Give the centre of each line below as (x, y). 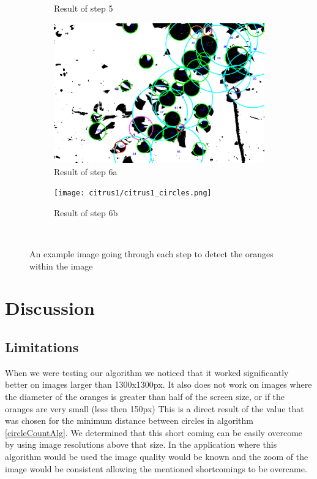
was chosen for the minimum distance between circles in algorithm (129, 421)
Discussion (50, 308)
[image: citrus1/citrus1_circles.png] (133, 193)
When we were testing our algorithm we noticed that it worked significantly (147, 372)
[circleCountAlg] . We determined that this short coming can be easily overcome (154, 432)
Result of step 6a (86, 171)
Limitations (42, 347)
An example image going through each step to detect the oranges (151, 254)
